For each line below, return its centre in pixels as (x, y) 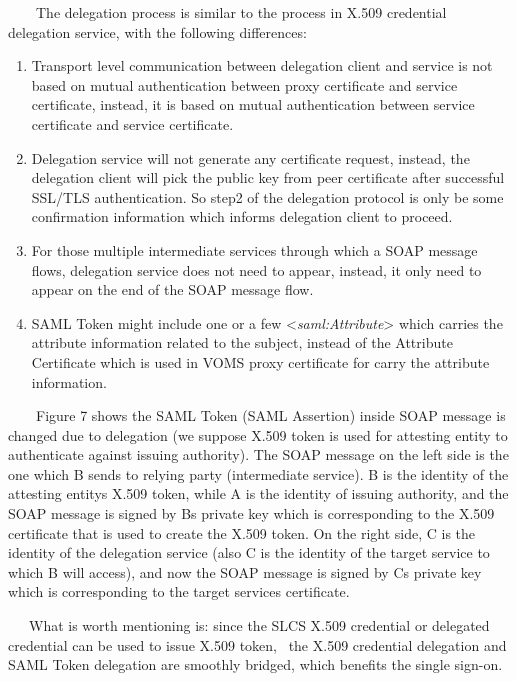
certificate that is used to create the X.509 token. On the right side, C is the (242, 532)
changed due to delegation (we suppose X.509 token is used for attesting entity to (258, 434)
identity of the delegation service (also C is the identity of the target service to (249, 552)
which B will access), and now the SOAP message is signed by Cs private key (245, 571)
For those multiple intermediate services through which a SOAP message (254, 249)
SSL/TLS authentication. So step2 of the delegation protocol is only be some (267, 196)
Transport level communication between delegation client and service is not (262, 65)
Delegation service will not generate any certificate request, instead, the (250, 157)
